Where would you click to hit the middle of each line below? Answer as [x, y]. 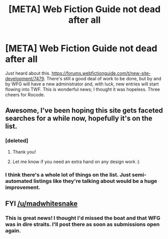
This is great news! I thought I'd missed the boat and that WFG [83, 218]
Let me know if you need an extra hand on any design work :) [76, 161]
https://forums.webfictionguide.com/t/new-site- [101, 73]
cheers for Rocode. [25, 94]
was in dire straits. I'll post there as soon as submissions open [82, 224]
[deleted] [17, 141]
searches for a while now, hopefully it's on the [79, 118]
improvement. [23, 187]
